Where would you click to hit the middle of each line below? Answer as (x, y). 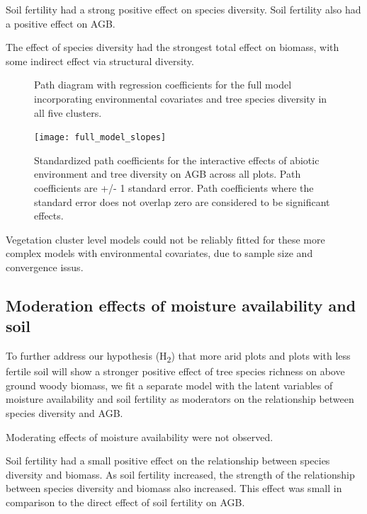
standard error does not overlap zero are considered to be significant (182, 201)
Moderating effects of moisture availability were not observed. (140, 436)
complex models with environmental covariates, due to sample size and (159, 253)
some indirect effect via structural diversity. (100, 61)
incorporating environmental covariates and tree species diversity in (181, 98)
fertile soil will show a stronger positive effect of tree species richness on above (175, 371)
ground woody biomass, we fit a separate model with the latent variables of (169, 385)
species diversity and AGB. (64, 413)
